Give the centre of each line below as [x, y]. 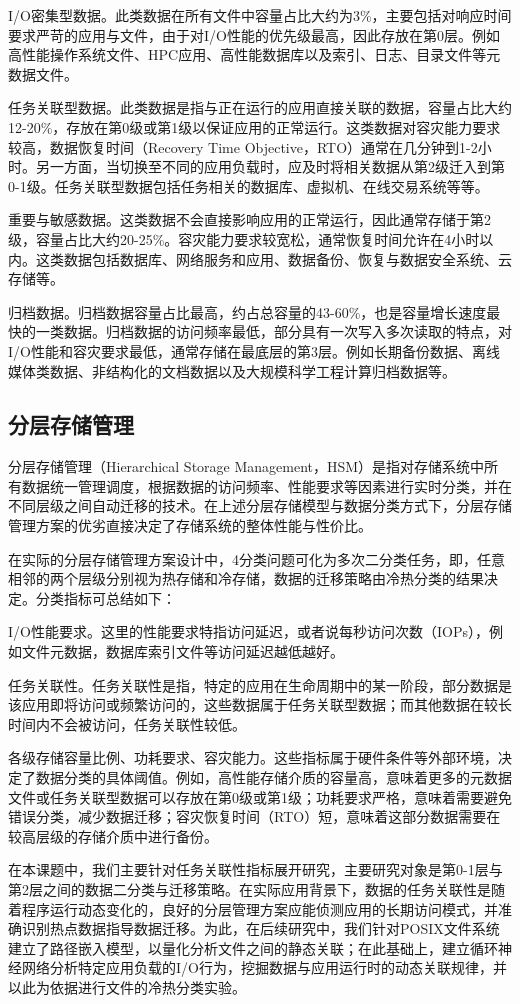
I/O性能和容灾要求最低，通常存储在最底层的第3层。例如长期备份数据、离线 [254, 350]
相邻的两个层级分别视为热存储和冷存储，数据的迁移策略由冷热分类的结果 [246, 578]
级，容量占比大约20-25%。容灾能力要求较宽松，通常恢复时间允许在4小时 [244, 238]
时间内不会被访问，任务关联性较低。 [127, 723]
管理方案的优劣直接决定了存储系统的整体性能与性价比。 [190, 525]
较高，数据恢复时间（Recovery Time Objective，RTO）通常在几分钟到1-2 [243, 146]
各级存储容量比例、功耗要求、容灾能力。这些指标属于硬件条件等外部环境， [253, 757]
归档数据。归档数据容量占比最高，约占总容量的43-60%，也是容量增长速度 [247, 311]
